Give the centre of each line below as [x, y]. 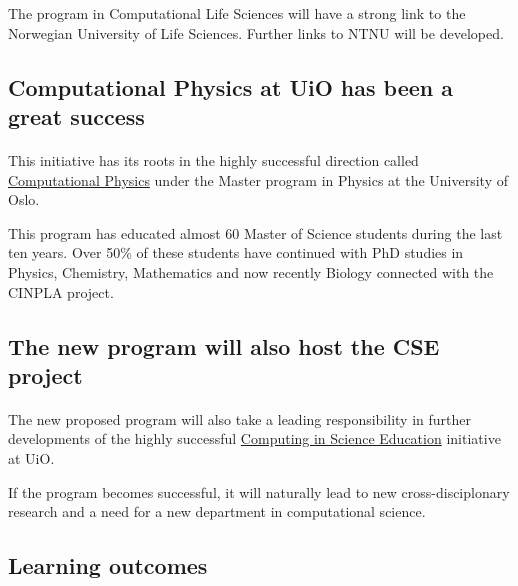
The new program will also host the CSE [224, 345]
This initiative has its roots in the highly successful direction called [213, 159]
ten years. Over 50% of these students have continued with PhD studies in [236, 252]
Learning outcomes [108, 565]
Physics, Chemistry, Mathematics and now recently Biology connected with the [251, 271]
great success [76, 115]
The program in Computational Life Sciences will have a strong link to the [237, 13]
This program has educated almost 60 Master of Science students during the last [255, 232]
